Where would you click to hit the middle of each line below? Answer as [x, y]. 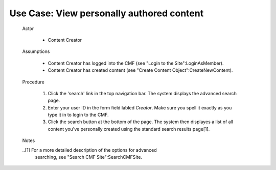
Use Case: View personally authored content [107, 13]
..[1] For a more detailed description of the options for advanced [89, 150]
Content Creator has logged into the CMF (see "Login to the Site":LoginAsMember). [136, 63]
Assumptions [36, 51]
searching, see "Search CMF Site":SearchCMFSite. [89, 157]
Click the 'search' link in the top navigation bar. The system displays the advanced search [142, 93]
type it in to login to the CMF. [78, 115]
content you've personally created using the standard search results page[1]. [129, 129]
